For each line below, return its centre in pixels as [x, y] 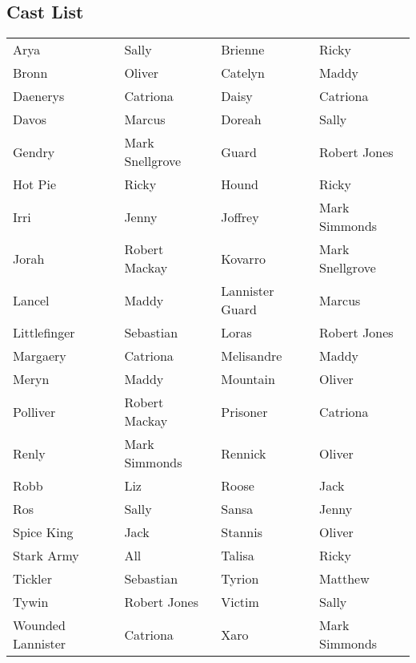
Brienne [243, 50]
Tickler [32, 579]
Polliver [34, 411]
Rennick [244, 453]
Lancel [31, 300]
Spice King [43, 532]
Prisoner [244, 411]
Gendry [34, 152]
